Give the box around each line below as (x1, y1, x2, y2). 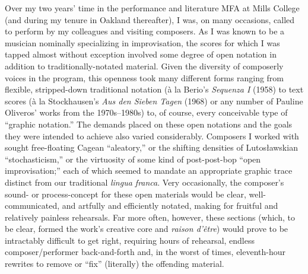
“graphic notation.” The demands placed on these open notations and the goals (5, 117, 293, 130)
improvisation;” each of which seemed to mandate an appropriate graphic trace (5, 164, 293, 177)
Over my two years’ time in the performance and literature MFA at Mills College (5, 2, 300, 14)
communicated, (5, 199, 60, 212)
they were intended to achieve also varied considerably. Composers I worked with (5, 129, 299, 142)
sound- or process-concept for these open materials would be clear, (5, 187, 246, 200)
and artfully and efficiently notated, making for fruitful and (62, 199, 278, 212)
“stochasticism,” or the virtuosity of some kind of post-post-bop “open (5, 152, 261, 165)
